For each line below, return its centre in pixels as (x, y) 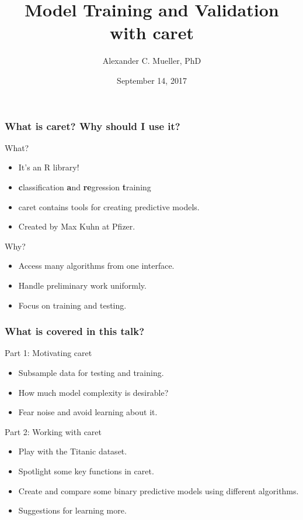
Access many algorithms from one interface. (96, 266)
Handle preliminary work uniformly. (82, 285)
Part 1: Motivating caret (48, 353)
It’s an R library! (49, 167)
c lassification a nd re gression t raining (85, 187)
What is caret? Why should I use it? (93, 126)
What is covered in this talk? (75, 331)
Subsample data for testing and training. (91, 372)
